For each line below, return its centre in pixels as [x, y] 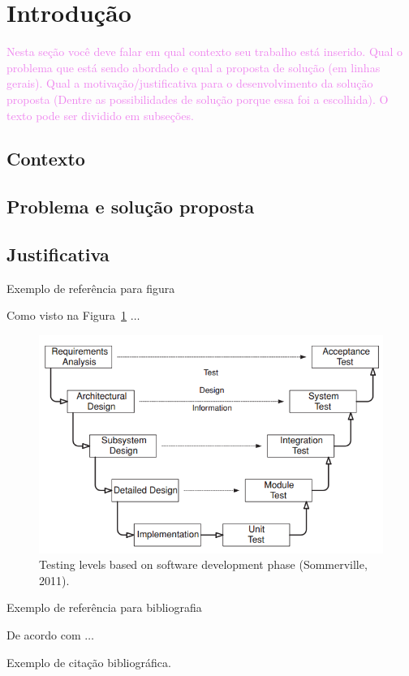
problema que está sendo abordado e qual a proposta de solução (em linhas [194, 67]
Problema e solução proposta [131, 207]
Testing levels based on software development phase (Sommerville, [203, 564]
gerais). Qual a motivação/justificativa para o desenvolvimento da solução [190, 83]
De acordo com [44, 635]
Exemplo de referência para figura [91, 288]
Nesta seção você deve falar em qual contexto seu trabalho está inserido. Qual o [205, 52]
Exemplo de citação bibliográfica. [89, 662]
